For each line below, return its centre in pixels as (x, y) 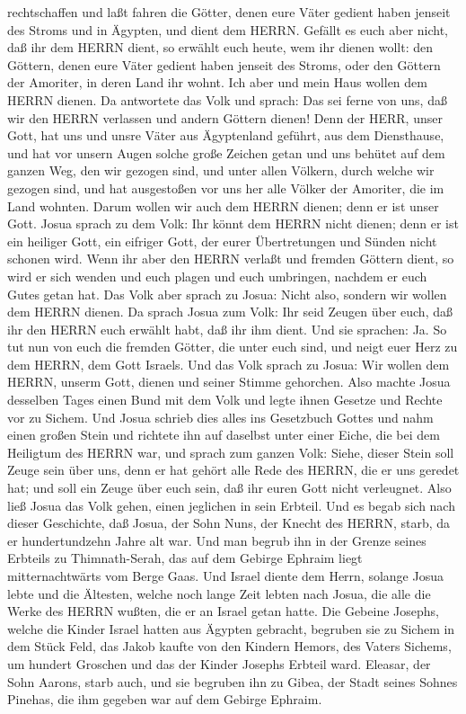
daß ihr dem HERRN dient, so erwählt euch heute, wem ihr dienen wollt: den (220, 47)
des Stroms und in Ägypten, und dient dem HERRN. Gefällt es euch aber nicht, (228, 29)
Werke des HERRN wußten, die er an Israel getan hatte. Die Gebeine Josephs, (223, 611)
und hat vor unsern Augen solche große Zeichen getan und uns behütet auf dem (226, 152)
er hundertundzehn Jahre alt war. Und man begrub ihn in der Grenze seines (217, 540)
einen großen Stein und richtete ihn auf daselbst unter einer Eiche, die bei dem (224, 435)
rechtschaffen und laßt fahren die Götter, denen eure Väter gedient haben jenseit (229, 12)
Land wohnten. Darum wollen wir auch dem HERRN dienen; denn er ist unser (223, 205)
